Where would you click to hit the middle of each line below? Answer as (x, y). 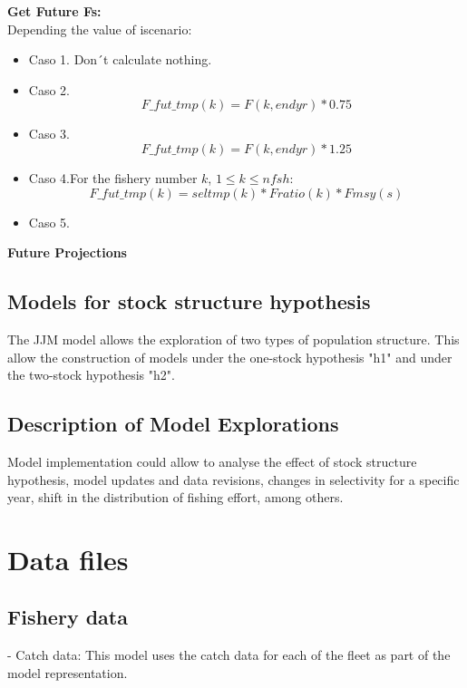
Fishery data (68, 617)
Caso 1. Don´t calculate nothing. (120, 59)
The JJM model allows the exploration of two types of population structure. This (233, 339)
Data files (68, 559)
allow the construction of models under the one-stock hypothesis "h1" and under (230, 357)
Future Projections (67, 252)
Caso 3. (49, 134)
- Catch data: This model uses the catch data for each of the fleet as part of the (229, 655)
